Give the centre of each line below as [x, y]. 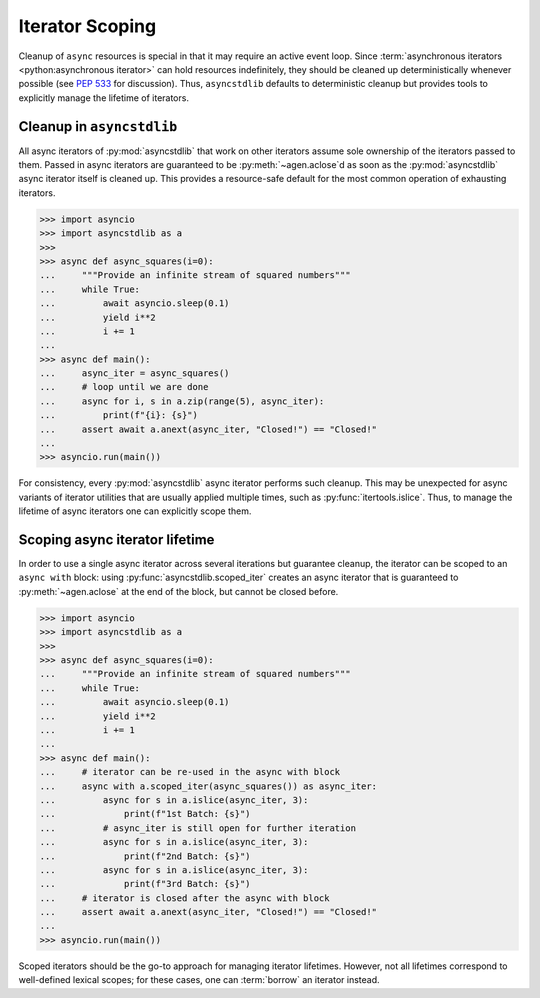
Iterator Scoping [87, 26]
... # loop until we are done [124, 387]
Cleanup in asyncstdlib [98, 126]
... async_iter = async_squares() [134, 373]
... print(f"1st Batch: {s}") [145, 814]
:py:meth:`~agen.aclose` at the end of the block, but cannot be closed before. [178, 591]
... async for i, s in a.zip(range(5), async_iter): [182, 401]
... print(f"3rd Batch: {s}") [145, 884]
